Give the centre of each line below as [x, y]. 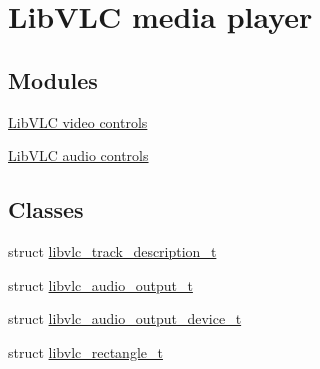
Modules [53, 79]
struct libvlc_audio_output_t [100, 284]
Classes [46, 209]
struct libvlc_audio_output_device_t [125, 318]
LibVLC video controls [78, 121]
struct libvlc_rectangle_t [85, 351]
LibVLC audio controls [78, 155]
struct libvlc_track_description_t [112, 250]
